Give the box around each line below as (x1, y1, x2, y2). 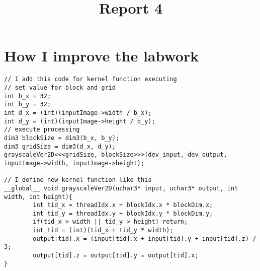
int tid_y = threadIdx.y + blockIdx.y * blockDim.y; (33, 210, 213, 217)
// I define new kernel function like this (4, 176, 152, 184)
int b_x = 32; (4, 92, 51, 100)
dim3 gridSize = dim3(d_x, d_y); (4, 143, 116, 150)
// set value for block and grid (4, 84, 116, 91)
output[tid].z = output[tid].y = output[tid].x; (33, 252, 199, 259)
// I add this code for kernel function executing (4, 76, 177, 83)
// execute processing (4, 126, 80, 133)
